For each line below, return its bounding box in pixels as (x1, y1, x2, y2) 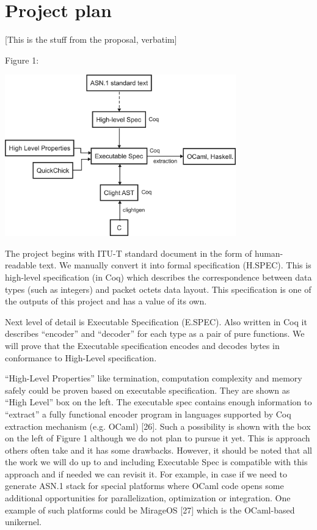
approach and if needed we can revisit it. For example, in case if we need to (5, 467, 288, 480)
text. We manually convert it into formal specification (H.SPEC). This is (39, 259, 312, 271)
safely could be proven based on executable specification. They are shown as (5, 383, 290, 396)
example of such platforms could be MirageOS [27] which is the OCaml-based (5, 503, 295, 516)
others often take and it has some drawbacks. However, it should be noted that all (5, 443, 312, 456)
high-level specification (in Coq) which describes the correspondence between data (5, 270, 312, 283)
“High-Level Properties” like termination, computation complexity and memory (5, 372, 302, 385)
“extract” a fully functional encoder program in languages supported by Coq (5, 407, 291, 420)
